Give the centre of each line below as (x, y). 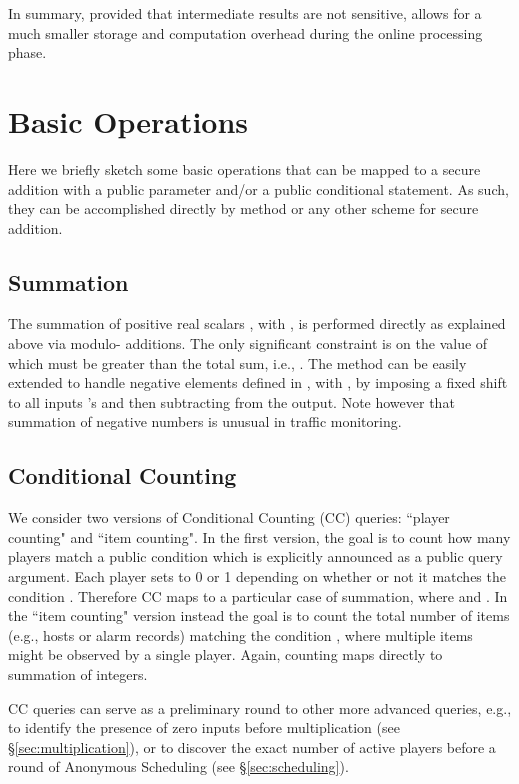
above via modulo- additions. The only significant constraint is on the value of (248, 343)
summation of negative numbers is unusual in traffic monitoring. (205, 421)
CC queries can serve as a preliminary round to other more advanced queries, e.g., (260, 707)
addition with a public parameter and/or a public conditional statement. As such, (258, 188)
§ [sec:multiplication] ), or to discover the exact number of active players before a (252, 746)
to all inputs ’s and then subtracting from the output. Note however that (231, 401)
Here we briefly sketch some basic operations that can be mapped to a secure (244, 168)
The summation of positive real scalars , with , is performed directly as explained (257, 323)
